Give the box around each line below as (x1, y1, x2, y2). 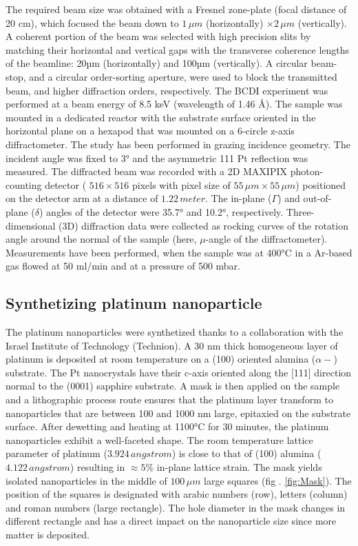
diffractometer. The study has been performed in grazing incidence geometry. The (6, 136, 350, 151)
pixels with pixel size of (131, 177, 231, 192)
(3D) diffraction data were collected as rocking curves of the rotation (59, 218, 348, 232)
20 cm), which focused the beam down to (6, 15, 179, 30)
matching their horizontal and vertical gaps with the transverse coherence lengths (6, 42, 350, 57)
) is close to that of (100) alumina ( (171, 446, 322, 461)
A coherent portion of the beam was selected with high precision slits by (6, 29, 311, 43)
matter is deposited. (6, 527, 89, 541)
